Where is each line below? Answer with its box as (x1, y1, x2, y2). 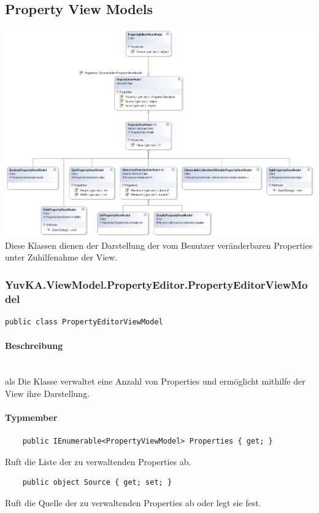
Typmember (5, 410, 58, 423)
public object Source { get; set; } (22, 478, 172, 487)
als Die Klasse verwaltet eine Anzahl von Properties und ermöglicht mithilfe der (5, 375, 306, 388)
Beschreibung (5, 339, 63, 352)
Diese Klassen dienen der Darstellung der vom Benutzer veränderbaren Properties (5, 238, 313, 251)
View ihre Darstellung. (5, 386, 90, 399)
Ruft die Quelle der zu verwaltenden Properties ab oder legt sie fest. (5, 496, 261, 509)
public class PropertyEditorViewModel (5, 318, 163, 327)
